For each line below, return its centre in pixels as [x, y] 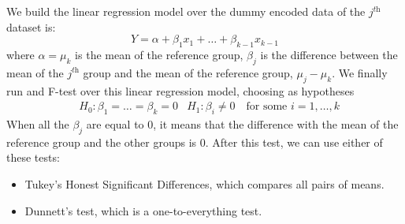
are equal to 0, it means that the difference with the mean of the [242, 124]
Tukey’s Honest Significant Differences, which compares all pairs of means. [204, 183]
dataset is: [31, 26]
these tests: [33, 157]
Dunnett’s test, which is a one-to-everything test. [143, 210]
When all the [38, 124]
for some [267, 107]
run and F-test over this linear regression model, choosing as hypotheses [180, 90]
